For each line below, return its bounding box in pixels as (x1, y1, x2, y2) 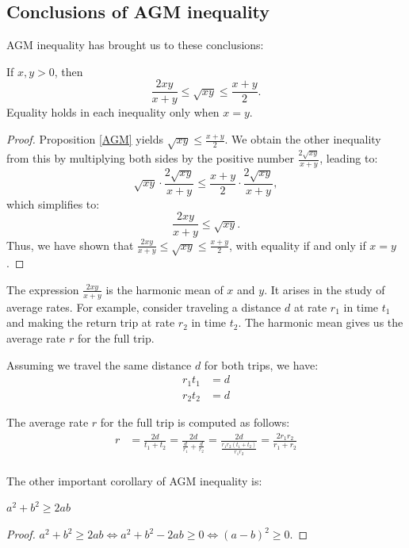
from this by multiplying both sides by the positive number (6, 150, 294, 167)
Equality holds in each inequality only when (6, 104, 220, 121)
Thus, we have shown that (6, 236, 134, 253)
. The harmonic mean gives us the (238, 314, 403, 331)
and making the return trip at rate (6, 314, 175, 331)
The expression (6, 281, 79, 297)
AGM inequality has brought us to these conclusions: (6, 36, 264, 53)
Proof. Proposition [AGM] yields (6, 131, 164, 148)
